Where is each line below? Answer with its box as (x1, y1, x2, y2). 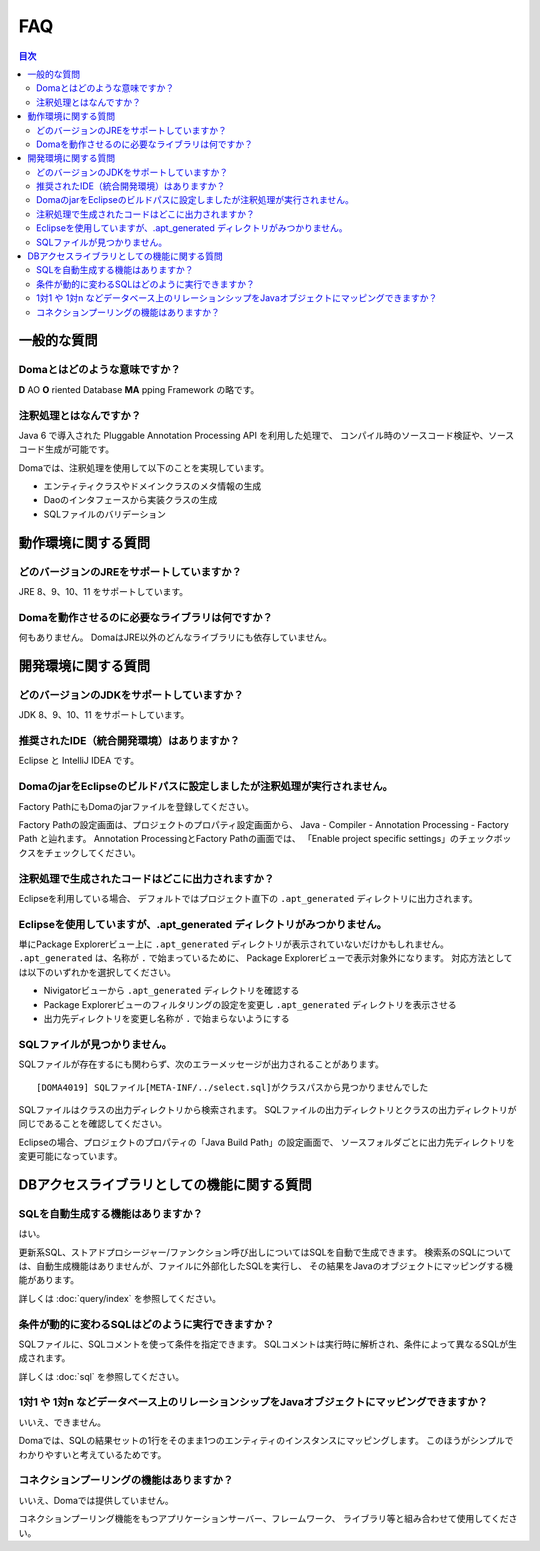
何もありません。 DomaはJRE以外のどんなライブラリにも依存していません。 (18, 631, 332, 644)
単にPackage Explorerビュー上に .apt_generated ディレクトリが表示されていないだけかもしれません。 (18, 938, 449, 950)
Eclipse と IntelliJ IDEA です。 (18, 755, 140, 767)
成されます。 (18, 1352, 71, 1364)
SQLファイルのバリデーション (43, 508, 167, 520)
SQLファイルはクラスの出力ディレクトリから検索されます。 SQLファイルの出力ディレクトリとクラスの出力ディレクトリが (18, 1103, 517, 1115)
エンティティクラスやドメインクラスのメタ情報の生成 (43, 480, 262, 492)
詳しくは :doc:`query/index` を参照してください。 (18, 1292, 222, 1304)
